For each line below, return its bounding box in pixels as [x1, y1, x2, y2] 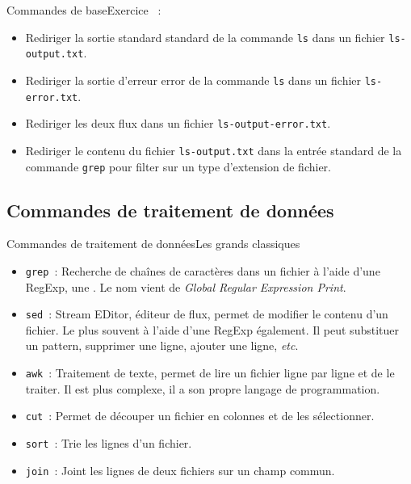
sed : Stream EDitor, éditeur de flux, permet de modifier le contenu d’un [25, 305, 388, 322]
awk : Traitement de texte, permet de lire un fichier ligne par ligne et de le [25, 364, 395, 381]
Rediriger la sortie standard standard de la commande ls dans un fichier [25, 28, 385, 45]
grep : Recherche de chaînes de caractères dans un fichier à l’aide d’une [25, 262, 380, 279]
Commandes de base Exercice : [6, 2, 161, 18]
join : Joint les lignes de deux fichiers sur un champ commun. [25, 461, 335, 478]
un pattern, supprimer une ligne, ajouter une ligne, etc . [25, 337, 299, 354]
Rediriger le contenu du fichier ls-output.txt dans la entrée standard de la [25, 141, 402, 158]
